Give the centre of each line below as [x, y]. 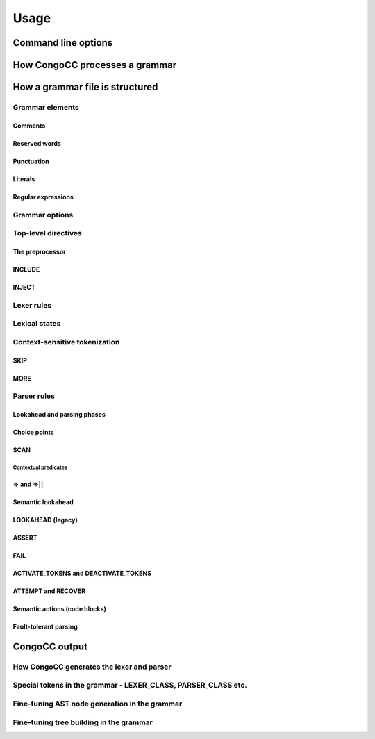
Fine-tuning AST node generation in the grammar [98, 704]
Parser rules [34, 396]
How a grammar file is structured [85, 87]
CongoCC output [50, 646]
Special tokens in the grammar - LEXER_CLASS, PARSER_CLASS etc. [130, 686]
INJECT [24, 287]
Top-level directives [48, 233]
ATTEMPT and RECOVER [49, 591]
